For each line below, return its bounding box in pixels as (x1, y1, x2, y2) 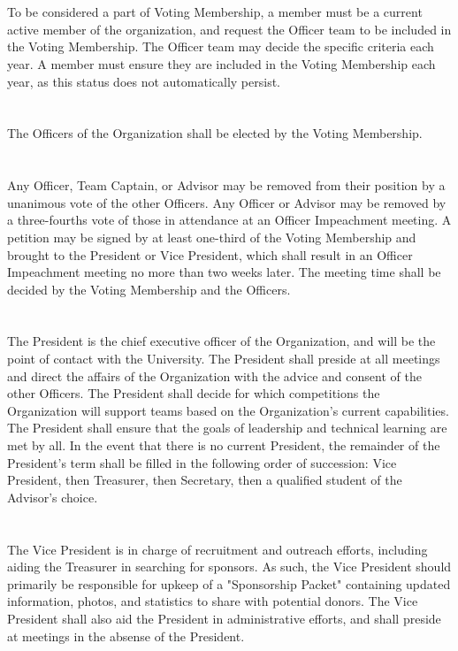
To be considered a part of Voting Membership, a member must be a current (7, 3, 423, 21)
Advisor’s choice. (7, 487, 98, 506)
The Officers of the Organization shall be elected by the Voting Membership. (7, 124, 423, 142)
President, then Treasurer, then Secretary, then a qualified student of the (7, 471, 402, 489)
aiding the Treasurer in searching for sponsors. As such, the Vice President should (7, 557, 452, 576)
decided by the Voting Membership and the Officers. (7, 280, 291, 298)
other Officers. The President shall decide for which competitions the (7, 384, 380, 402)
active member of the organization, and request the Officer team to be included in (7, 19, 452, 38)
